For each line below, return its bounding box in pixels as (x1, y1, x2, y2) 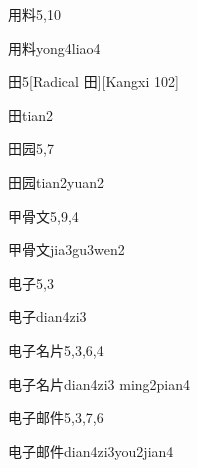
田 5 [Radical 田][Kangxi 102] (8, 71, 179, 92)
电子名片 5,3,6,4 (8, 339, 104, 360)
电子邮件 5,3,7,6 (8, 407, 104, 428)
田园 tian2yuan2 (8, 171, 105, 192)
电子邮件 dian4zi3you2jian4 (8, 440, 174, 461)
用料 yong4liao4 (8, 37, 101, 58)
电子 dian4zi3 (8, 306, 87, 327)
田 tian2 (8, 104, 54, 125)
